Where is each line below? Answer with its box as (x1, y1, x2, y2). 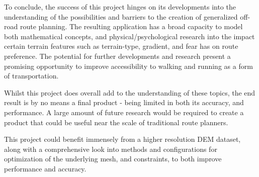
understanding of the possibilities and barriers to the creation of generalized (4, 11, 238, 22)
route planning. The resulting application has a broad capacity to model (20, 21, 243, 32)
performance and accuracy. (4, 163, 87, 173)
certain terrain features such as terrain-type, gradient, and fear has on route (4, 41, 238, 51)
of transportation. (4, 70, 59, 81)
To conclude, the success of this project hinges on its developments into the (4, 2, 236, 12)
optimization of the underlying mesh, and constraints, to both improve (4, 153, 222, 164)
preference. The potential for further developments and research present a (4, 50, 231, 61)
